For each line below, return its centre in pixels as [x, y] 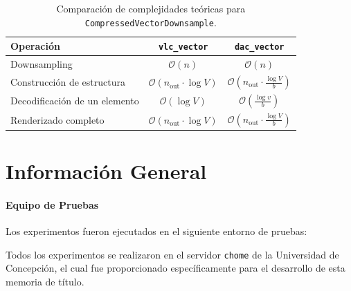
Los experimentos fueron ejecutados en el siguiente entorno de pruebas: [156, 231]
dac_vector [259, 47]
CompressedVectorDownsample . [151, 22]
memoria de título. [45, 282]
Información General [106, 171]
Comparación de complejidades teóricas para [151, 8]
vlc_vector [183, 47]
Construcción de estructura [68, 82]
